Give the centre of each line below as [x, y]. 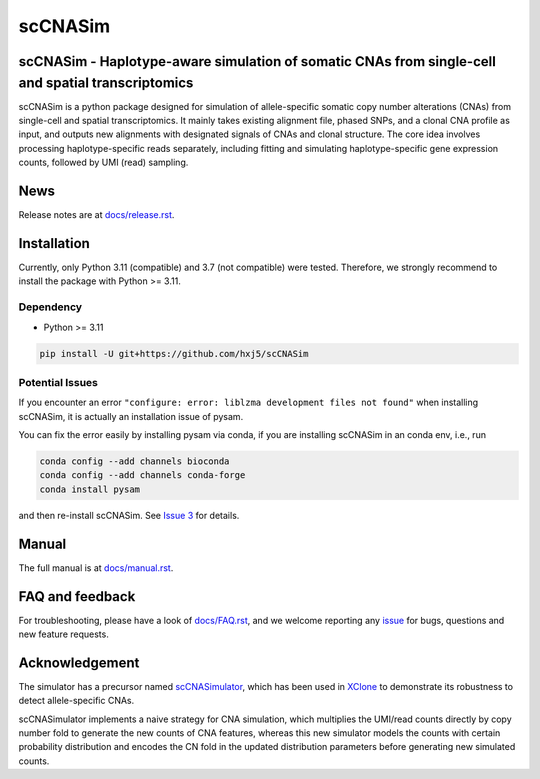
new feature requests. [63, 634]
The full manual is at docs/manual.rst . [96, 567]
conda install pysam [89, 489]
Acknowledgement [79, 662]
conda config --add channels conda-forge [142, 475]
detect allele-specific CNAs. [76, 701]
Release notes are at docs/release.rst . [96, 215]
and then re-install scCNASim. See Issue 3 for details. [129, 515]
